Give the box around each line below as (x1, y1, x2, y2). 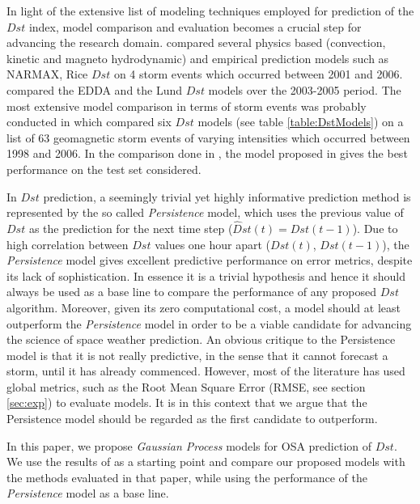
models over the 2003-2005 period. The (208, 81, 401, 98)
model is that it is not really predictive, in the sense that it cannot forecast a (6, 346, 388, 363)
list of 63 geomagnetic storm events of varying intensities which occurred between (6, 129, 410, 146)
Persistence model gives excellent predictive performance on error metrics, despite (6, 252, 413, 269)
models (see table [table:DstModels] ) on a (197, 113, 404, 130)
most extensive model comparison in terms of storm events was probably (6, 97, 367, 114)
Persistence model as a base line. (6, 485, 169, 502)
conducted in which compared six (6, 113, 172, 130)
